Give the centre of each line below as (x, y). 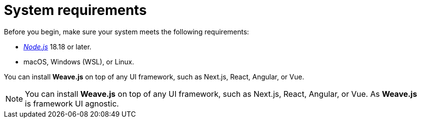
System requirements (75, 10)
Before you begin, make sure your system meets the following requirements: (127, 31)
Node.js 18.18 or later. (58, 46)
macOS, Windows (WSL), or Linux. (79, 61)
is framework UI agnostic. (72, 103)
